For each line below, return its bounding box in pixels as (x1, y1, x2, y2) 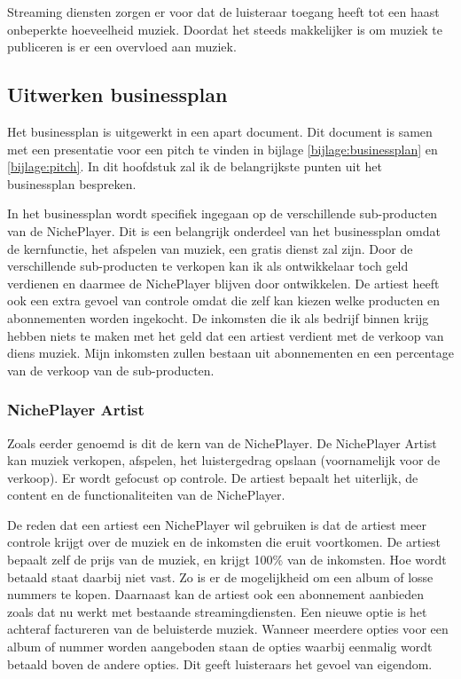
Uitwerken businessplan (7, 81, 228, 108)
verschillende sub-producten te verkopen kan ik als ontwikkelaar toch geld (7, 257, 409, 275)
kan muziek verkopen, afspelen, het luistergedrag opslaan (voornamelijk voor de (7, 451, 441, 470)
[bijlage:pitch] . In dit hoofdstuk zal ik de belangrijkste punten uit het (7, 157, 383, 176)
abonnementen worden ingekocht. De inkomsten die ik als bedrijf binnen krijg (7, 308, 429, 327)
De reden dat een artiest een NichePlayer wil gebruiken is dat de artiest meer (7, 515, 426, 533)
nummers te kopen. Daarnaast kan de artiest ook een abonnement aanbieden (7, 585, 424, 604)
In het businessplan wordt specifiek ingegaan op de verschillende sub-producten (7, 204, 438, 223)
